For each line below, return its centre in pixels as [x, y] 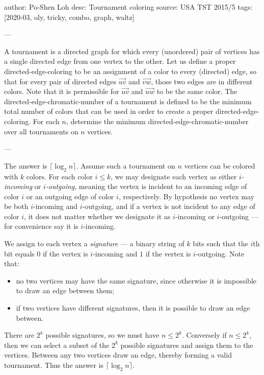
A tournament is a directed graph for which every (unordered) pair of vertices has [132, 51]
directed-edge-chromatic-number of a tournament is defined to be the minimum [128, 101]
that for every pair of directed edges [60, 81]
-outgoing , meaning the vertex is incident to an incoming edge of [146, 186]
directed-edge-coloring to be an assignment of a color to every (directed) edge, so [130, 71]
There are [19, 335]
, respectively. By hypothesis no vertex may [186, 196]
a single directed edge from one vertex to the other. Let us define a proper [120, 61]
